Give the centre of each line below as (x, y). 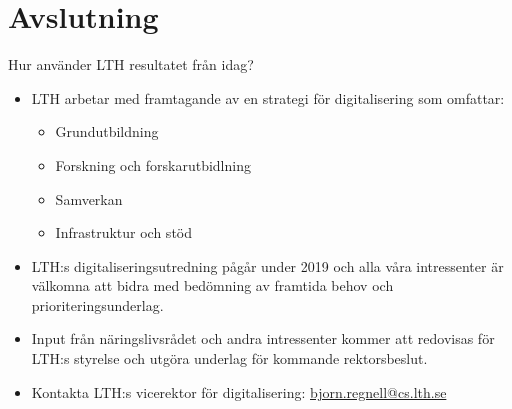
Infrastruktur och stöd (124, 232)
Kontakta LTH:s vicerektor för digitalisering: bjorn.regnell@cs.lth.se (239, 391)
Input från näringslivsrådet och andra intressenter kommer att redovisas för (263, 338)
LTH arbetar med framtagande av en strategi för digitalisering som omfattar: (268, 97)
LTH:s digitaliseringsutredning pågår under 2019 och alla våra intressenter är (267, 265)
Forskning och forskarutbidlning (153, 164)
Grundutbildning (107, 131)
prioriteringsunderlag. (97, 304)
